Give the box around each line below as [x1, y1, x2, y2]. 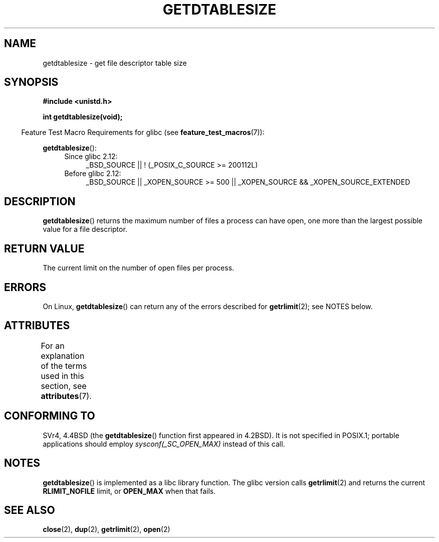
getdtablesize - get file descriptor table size [43, 58, 187, 67]
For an [41, 340, 65, 351]
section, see [41, 380, 87, 391]
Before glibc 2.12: [64, 169, 121, 178]
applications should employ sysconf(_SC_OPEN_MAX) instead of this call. [43, 439, 285, 448]
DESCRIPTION [4, 195, 76, 208]
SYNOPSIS [4, 76, 59, 89]
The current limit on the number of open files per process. [43, 263, 235, 273]
